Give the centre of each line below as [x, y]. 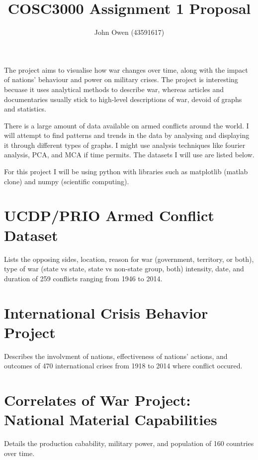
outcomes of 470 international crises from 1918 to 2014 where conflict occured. [123, 366]
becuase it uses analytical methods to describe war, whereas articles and [114, 89]
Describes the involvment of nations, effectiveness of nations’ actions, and [116, 356]
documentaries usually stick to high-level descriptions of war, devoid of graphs [123, 99]
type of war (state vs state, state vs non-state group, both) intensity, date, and [124, 269]
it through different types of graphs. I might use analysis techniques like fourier [125, 145]
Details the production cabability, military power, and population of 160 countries [129, 443]
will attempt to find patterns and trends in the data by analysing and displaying [127, 135]
